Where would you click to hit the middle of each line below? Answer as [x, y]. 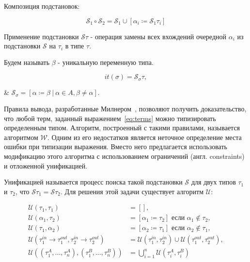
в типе [75, 46]
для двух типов [213, 182]
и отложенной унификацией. [46, 165]
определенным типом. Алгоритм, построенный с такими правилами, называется [122, 128]
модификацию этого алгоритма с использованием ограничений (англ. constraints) [124, 156]
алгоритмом [21, 137]
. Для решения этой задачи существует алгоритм [132, 191]
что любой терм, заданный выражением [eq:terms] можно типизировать [110, 118]
